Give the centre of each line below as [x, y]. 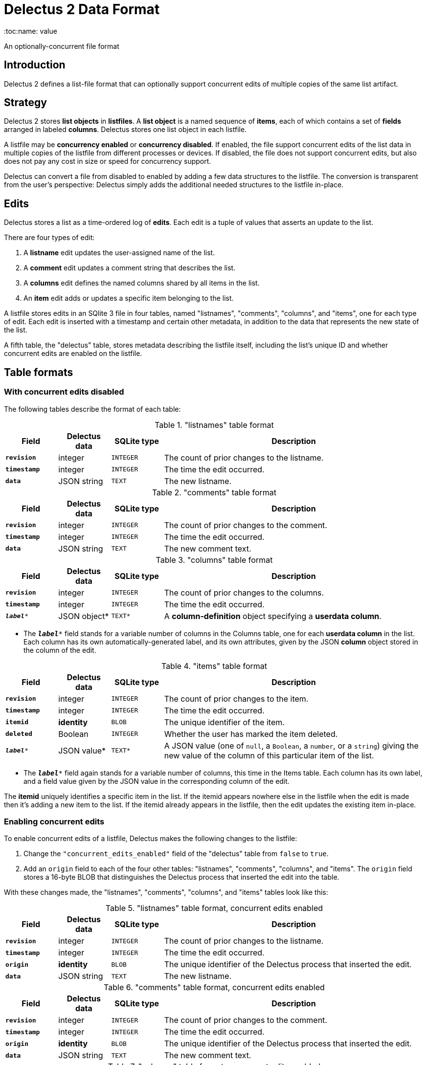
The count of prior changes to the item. [236, 699]
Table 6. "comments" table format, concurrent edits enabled [214, 987]
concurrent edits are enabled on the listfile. [73, 354]
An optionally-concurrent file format [62, 46]
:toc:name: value [31, 31]
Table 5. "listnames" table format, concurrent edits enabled [214, 908]
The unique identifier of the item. [224, 722]
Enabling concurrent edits [54, 821]
